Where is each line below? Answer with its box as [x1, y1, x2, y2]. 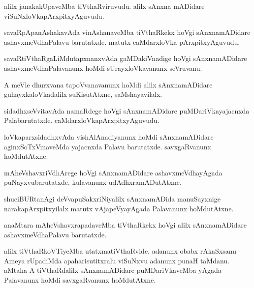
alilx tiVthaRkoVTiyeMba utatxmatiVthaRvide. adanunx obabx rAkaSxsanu [4, 246, 236, 256]
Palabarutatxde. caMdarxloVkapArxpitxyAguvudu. [4, 115, 159, 125]
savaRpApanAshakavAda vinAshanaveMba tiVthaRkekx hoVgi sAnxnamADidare [4, 27, 251, 37]
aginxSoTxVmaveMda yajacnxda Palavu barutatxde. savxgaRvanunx [4, 141, 211, 151]
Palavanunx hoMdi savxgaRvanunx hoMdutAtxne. [4, 275, 156, 285]
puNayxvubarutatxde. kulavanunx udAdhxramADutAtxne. [4, 177, 182, 187]
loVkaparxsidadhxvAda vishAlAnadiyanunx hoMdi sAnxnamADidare [4, 131, 214, 142]
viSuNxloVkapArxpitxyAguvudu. [4, 10, 104, 21]
